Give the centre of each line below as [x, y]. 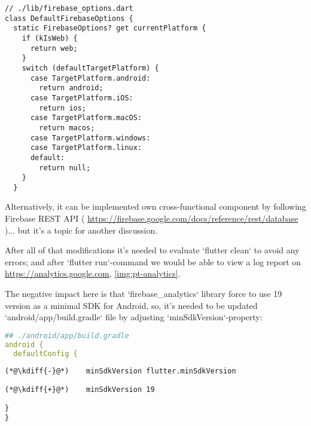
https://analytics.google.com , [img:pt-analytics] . [93, 273]
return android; [71, 88]
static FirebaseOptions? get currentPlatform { [110, 28]
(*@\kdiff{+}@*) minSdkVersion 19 [80, 390]
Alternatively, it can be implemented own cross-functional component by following [155, 206]
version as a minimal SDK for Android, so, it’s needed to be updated [131, 305]
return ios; [63, 108]
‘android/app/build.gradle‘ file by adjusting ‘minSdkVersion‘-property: [134, 317]
